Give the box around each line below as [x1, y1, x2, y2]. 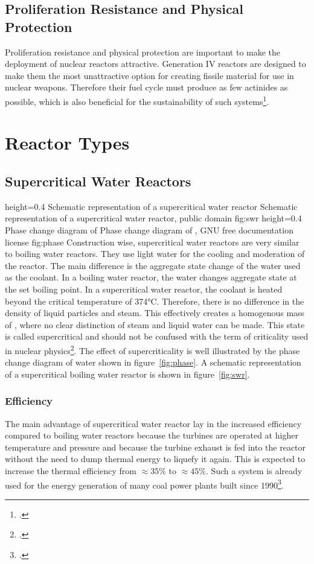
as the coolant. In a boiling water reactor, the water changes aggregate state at [5, 271, 297, 284]
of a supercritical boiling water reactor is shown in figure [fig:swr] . [5, 367, 250, 380]
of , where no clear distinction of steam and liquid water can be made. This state [5, 318, 305, 331]
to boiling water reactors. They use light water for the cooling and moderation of [5, 247, 305, 260]
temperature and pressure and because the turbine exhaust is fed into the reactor [5, 440, 306, 453]
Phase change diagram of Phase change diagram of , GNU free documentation [5, 223, 293, 236]
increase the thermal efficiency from [5, 464, 136, 477]
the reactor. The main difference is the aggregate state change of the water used [5, 259, 301, 271]
